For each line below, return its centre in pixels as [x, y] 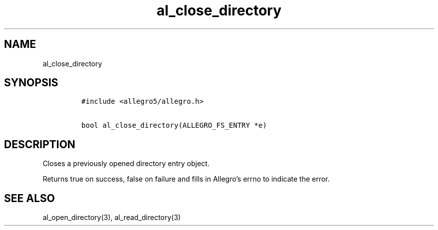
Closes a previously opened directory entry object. [126, 164]
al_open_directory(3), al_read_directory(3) [112, 218]
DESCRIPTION [40, 144]
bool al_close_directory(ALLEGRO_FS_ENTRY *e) [174, 125]
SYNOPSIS [31, 83]
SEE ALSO [29, 198]
